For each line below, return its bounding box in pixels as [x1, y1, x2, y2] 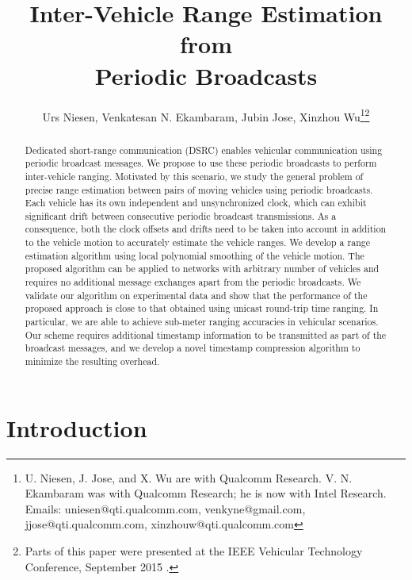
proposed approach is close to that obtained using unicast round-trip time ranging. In [25, 302, 379, 315]
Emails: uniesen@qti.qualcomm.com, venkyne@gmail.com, [25, 500, 306, 517]
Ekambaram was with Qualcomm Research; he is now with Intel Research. [25, 485, 387, 501]
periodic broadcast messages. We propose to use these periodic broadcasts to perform [25, 156, 377, 170]
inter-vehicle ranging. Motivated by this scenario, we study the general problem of [25, 169, 364, 182]
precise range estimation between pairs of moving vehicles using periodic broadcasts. [25, 182, 373, 196]
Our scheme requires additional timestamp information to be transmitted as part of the [25, 328, 387, 341]
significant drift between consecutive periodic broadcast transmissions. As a [25, 209, 337, 222]
